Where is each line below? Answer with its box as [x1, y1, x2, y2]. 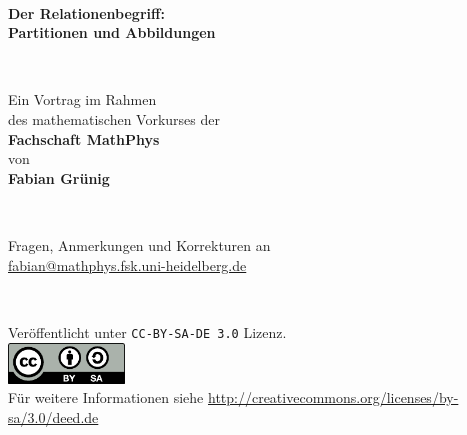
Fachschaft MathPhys [8, 128, 160, 149]
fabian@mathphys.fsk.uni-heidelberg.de [8, 254, 247, 275]
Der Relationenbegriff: [8, 2, 165, 23]
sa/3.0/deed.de [8, 406, 99, 427]
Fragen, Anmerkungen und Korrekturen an [8, 234, 271, 255]
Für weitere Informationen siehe [8, 387, 204, 408]
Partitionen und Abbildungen [8, 22, 216, 43]
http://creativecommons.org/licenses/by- [207, 387, 459, 408]
